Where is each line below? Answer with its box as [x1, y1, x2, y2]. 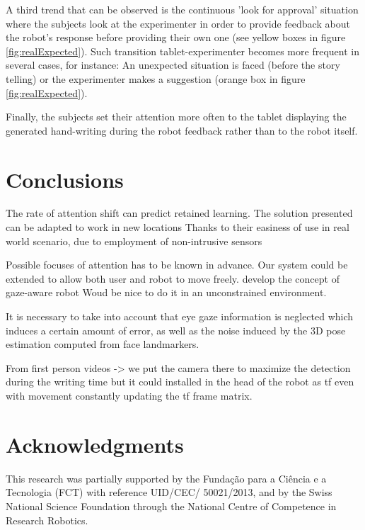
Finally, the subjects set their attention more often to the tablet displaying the [6, 109, 347, 124]
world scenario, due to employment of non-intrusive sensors [6, 233, 262, 248]
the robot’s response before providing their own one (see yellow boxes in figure [6, 30, 346, 45]
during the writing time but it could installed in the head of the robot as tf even [6, 374, 354, 389]
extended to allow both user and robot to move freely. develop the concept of [6, 271, 340, 286]
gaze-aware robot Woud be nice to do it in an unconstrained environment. [6, 285, 327, 300]
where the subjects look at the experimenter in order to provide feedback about [6, 16, 350, 30]
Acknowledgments [6, 429, 184, 458]
